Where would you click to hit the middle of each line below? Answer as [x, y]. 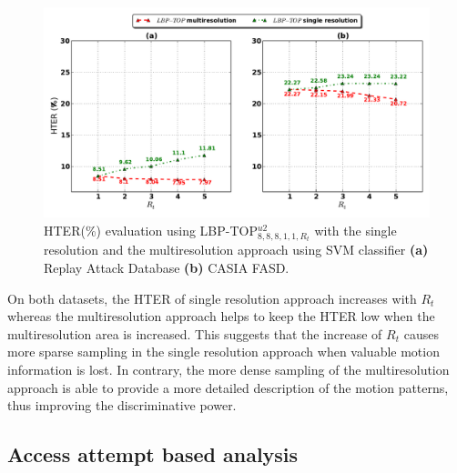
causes [421, 333]
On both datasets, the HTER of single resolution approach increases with [212, 298]
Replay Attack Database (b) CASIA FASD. [167, 268]
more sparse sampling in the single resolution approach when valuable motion [223, 352]
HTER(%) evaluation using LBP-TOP [151, 230]
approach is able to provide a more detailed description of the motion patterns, [228, 387]
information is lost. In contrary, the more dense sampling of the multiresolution [228, 369]
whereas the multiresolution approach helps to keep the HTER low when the [221, 316]
